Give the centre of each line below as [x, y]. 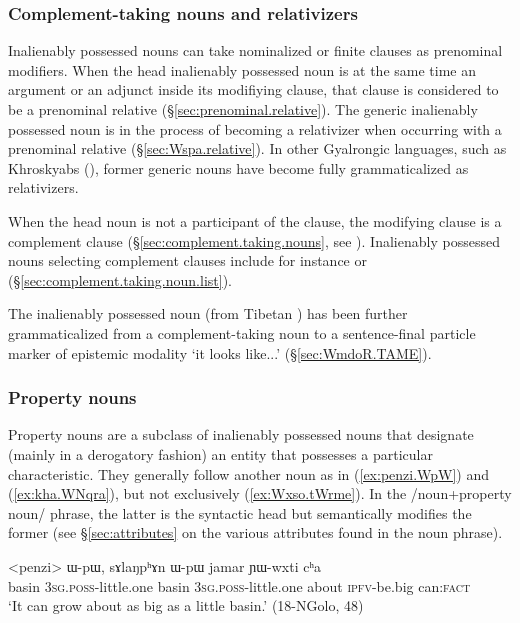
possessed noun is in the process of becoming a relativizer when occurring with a [255, 128]
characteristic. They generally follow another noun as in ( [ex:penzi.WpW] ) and [249, 473]
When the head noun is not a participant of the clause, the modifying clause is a [255, 220]
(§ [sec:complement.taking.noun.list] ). [120, 279]
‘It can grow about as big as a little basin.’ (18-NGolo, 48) [186, 605]
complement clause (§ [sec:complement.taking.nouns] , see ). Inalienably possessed [254, 240]
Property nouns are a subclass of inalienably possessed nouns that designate [241, 434]
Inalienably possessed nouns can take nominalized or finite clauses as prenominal [255, 50]
